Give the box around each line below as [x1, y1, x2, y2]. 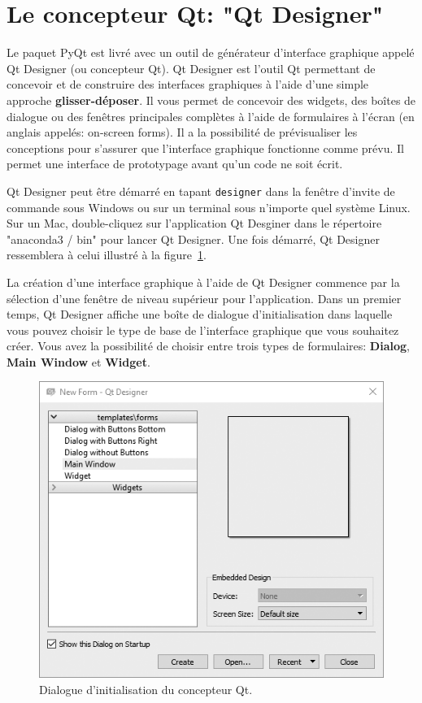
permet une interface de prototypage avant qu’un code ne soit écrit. [7, 155, 343, 172]
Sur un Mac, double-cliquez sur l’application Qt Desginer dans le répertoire [7, 215, 382, 232]
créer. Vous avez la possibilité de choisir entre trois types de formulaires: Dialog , [7, 337, 410, 354]
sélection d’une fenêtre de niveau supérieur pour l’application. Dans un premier [7, 289, 402, 306]
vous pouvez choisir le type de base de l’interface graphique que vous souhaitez [7, 321, 399, 338]
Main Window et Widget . [7, 353, 150, 370]
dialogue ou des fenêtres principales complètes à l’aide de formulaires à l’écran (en [7, 107, 415, 124]
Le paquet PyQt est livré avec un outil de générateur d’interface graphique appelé [7, 44, 415, 61]
